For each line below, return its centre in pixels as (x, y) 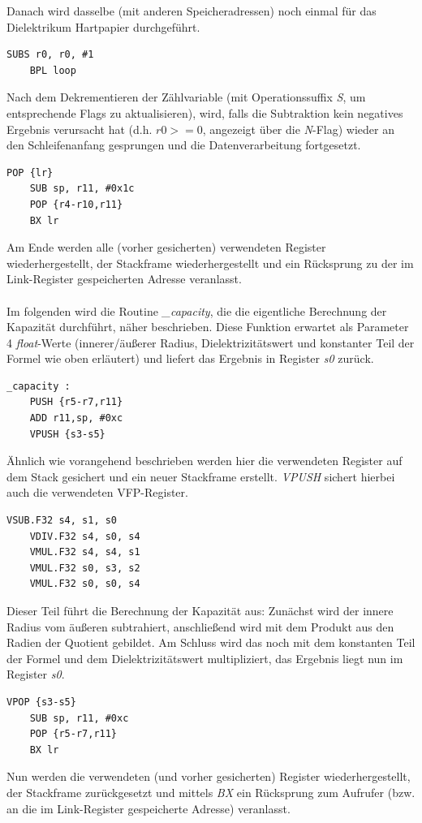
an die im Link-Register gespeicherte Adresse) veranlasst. (149, 808)
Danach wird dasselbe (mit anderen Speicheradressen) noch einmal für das (192, 11)
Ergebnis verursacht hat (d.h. (80, 129)
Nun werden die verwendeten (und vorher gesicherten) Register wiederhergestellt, (209, 776)
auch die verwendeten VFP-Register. (97, 492)
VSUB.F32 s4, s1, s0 (62, 521)
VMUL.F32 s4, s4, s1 (85, 552)
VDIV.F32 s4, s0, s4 (85, 536)
